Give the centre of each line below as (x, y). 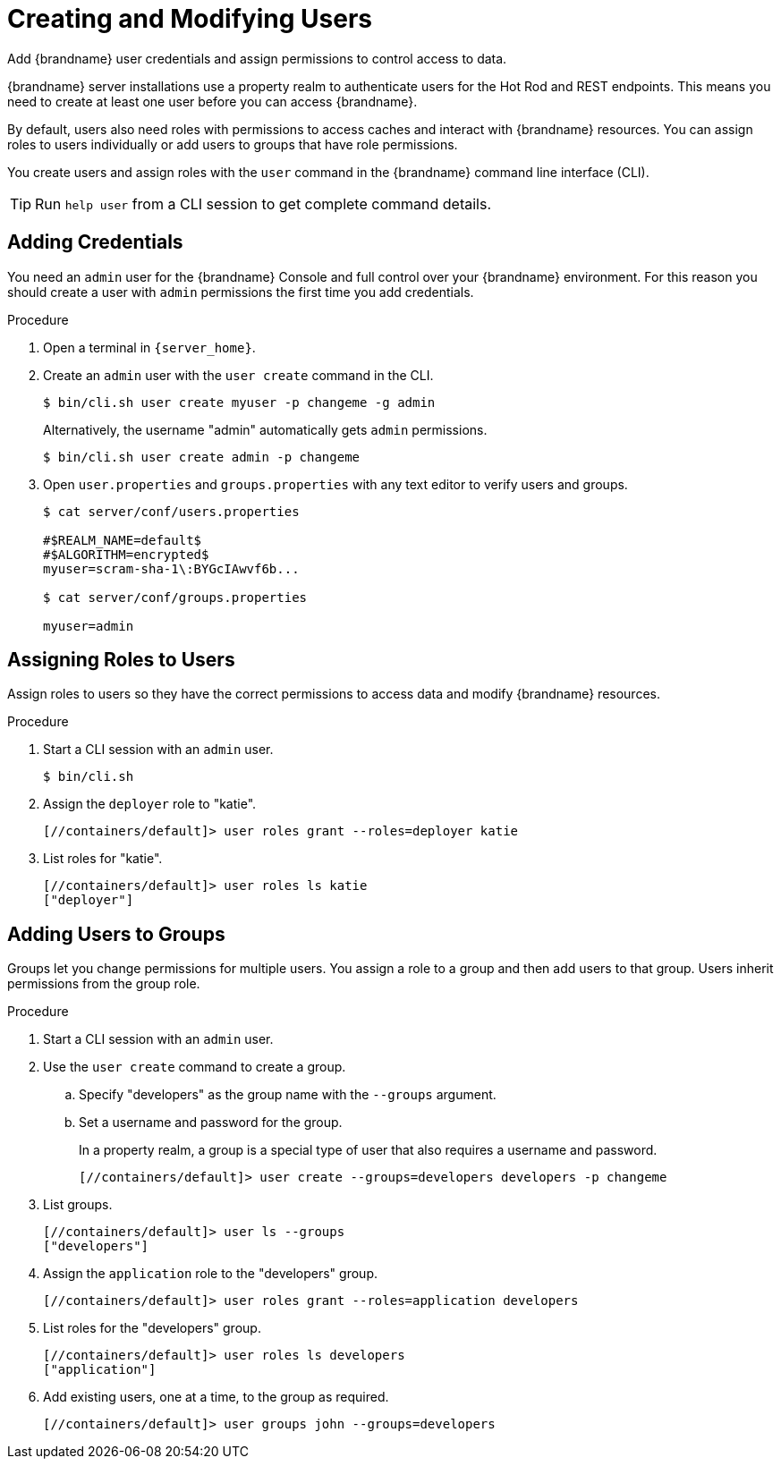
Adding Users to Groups (116, 934)
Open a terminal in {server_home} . (149, 347)
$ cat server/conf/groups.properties (175, 597)
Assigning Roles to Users (121, 660)
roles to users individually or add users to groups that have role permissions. (233, 144)
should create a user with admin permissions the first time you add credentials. (241, 292)
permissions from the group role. (104, 984)
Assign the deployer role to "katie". (150, 804)
